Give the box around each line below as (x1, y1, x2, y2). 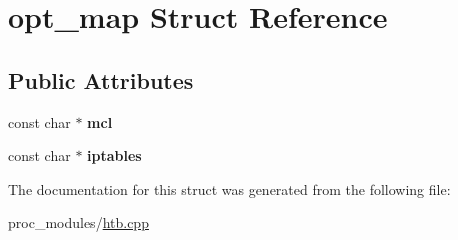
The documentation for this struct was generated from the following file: (8, 178, 451, 199)
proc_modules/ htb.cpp (8, 212, 149, 233)
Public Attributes (8, 64, 194, 95)
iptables (87, 145, 142, 166)
